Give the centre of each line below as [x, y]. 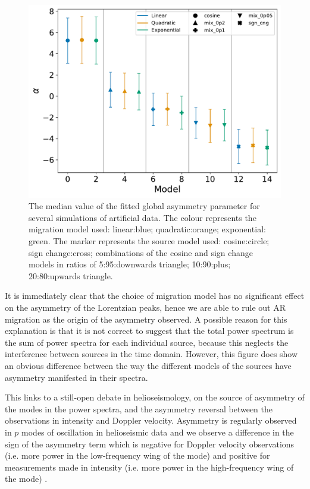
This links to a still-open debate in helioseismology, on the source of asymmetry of [155, 397]
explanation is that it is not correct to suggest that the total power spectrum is [149, 331]
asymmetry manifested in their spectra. [76, 377]
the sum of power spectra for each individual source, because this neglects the [147, 342]
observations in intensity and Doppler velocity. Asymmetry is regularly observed [151, 420]
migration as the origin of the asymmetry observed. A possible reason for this [146, 319]
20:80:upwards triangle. [71, 275]
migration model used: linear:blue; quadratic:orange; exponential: [147, 229]
